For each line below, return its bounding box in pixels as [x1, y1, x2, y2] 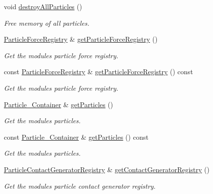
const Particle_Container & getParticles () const [4, 131, 149, 142]
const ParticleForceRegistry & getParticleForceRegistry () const [4, 66, 193, 77]
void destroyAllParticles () [4, 1, 82, 11]
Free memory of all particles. [4, 17, 90, 28]
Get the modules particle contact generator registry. [4, 180, 156, 191]
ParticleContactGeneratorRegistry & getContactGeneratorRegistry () [4, 164, 210, 174]
